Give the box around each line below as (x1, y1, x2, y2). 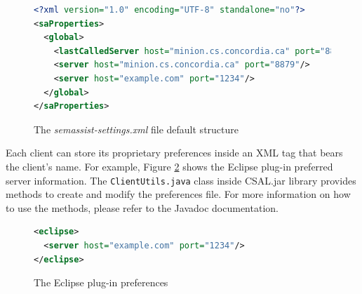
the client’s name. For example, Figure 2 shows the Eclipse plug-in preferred (6, 159, 333, 173)
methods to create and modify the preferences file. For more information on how (6, 187, 351, 201)
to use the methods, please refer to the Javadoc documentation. (6, 200, 279, 215)
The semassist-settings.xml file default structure (34, 121, 239, 136)
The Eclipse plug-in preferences (34, 275, 168, 290)
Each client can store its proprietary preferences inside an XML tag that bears (6, 145, 343, 160)
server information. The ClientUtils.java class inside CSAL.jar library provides (6, 173, 356, 187)
